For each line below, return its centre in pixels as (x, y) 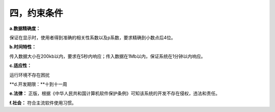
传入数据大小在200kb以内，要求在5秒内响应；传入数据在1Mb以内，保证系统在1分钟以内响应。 (107, 56)
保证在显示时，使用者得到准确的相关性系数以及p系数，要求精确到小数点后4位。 (92, 38)
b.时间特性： (23, 47)
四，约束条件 (36, 13)
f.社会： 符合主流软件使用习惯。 (43, 103)
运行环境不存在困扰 (30, 75)
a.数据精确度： (25, 28)
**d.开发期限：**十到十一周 (38, 84)
